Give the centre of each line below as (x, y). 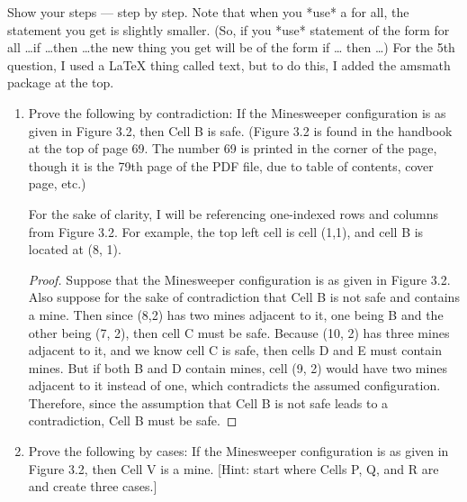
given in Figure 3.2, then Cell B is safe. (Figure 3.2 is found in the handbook (240, 130)
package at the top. (61, 82)
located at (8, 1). (75, 249)
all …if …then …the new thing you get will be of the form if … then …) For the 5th (231, 47)
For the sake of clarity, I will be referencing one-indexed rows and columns (233, 213)
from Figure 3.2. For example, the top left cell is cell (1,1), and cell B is (226, 231)
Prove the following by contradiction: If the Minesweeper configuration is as (237, 112)
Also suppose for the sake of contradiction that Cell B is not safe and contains (244, 297)
